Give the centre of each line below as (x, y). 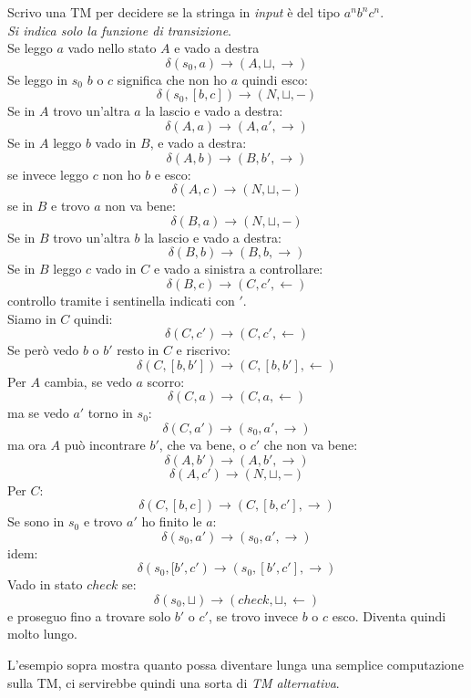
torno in (110, 413)
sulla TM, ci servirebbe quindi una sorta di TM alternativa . (174, 682)
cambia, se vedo (88, 381)
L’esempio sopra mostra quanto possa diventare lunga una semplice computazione (235, 665)
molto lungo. (43, 634)
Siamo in (32, 318)
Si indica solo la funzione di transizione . (119, 30)
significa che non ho (172, 79)
